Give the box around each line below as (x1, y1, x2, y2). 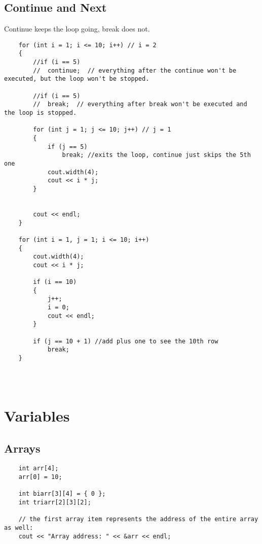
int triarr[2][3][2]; (18, 498, 91, 506)
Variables (4, 405, 70, 426)
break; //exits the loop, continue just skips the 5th (62, 151, 251, 159)
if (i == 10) (33, 278, 77, 286)
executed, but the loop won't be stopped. (4, 75, 149, 83)
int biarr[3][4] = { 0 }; (18, 490, 106, 498)
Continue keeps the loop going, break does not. (4, 23, 150, 34)
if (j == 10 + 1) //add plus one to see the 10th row (33, 337, 218, 345)
